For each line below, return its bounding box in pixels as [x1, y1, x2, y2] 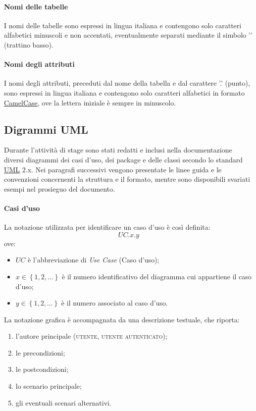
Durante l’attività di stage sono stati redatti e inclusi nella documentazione [4, 145, 232, 155]
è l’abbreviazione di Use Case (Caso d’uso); [28, 255, 159, 265]
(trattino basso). [4, 39, 53, 50]
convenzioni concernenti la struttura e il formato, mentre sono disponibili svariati [4, 174, 250, 184]
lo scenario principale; [15, 381, 82, 391]
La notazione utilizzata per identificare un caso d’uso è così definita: [4, 222, 210, 232]
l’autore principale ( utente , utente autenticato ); [15, 331, 167, 341]
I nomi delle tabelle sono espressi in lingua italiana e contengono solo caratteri [4, 20, 242, 30]
